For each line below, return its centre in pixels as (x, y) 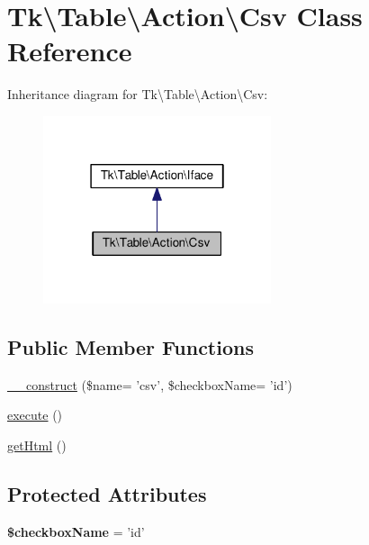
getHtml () (37, 445)
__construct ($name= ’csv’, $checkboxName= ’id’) (150, 384)
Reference (70, 51)
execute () (35, 415)
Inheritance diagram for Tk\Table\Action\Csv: (138, 94)
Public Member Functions (130, 346)
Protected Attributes (107, 493)
